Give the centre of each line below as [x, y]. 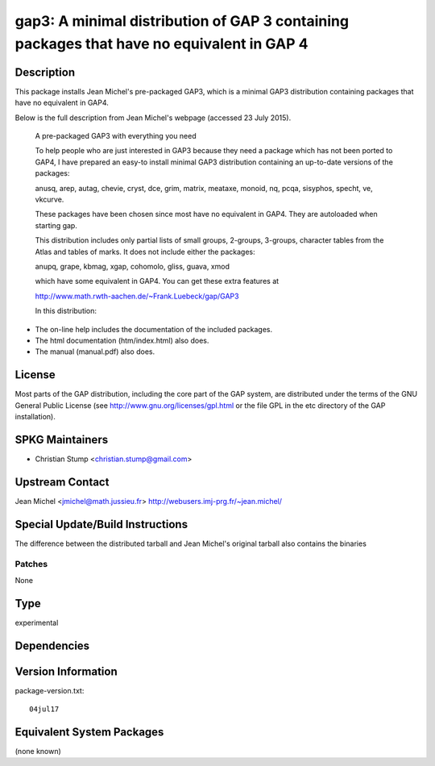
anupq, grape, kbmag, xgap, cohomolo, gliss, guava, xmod [132, 266]
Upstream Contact [62, 482]
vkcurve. [50, 199]
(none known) [38, 751]
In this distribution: [66, 311]
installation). [35, 416]
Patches [31, 564]
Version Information [66, 671]
